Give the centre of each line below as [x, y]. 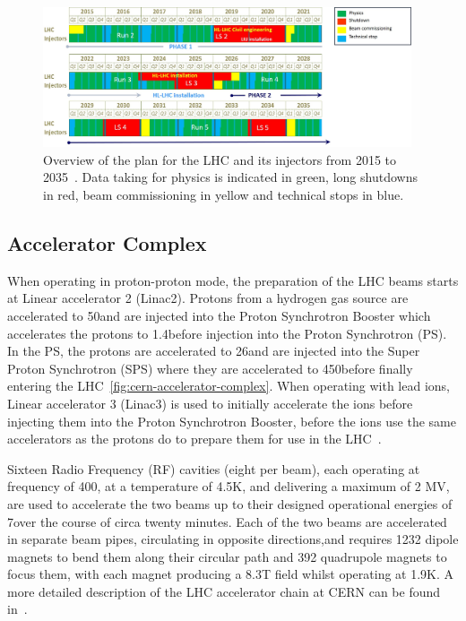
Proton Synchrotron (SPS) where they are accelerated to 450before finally [210, 368]
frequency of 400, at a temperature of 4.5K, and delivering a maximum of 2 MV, [229, 486]
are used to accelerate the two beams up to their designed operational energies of [230, 503]
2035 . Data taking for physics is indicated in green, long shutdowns [230, 177]
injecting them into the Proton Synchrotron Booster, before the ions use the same [232, 421]
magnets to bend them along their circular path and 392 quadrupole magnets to [227, 556]
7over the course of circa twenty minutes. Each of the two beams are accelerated [227, 521]
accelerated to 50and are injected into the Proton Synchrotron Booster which [219, 315]
